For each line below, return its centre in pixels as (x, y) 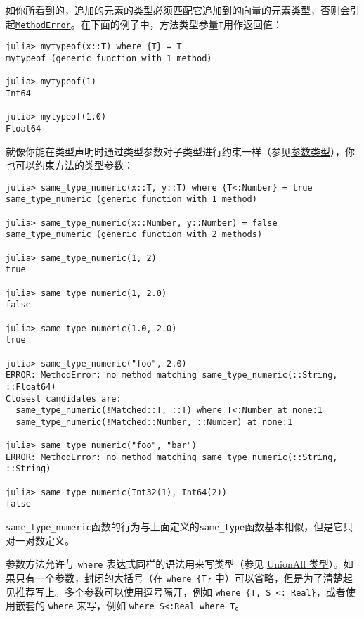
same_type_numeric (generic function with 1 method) (131, 199)
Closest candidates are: (64, 399)
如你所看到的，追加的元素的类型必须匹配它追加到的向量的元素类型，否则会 (178, 10)
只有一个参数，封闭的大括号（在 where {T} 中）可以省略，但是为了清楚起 (184, 577)
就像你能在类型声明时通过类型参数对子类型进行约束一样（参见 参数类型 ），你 (180, 151)
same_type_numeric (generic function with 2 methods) (134, 235)
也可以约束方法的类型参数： (70, 165)
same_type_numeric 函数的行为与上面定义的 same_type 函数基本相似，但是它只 (180, 527)
